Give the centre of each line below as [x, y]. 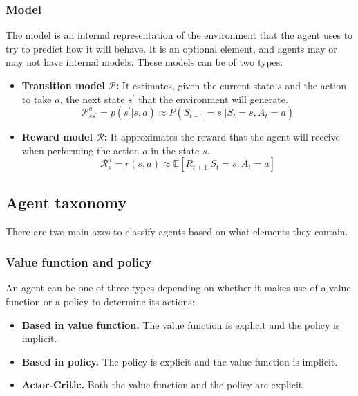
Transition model [63, 85]
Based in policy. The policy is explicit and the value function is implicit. [180, 361]
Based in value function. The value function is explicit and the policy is [181, 324]
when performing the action [81, 150]
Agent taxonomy [66, 202]
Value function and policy [79, 262]
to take [37, 99]
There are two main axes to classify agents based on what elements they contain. [177, 231]
